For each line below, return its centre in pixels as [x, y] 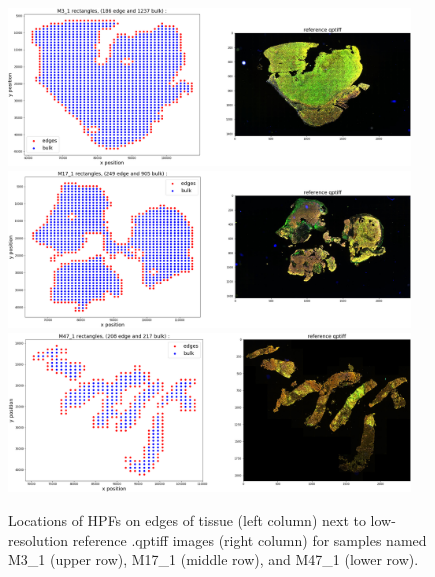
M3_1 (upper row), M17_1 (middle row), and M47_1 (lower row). [213, 559]
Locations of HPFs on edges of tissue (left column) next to [187, 519]
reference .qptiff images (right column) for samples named [249, 539]
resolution [38, 539]
